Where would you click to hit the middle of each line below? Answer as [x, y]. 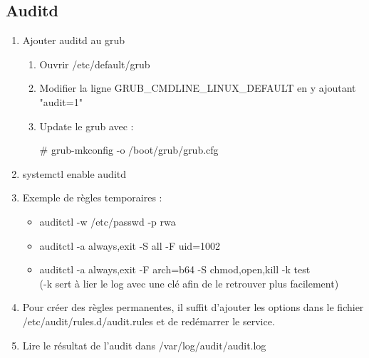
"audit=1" [61, 101]
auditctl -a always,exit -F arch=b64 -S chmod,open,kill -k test [175, 269]
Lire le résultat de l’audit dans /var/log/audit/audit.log [144, 345]
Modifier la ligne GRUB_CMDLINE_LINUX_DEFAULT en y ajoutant [198, 88]
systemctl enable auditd [74, 173]
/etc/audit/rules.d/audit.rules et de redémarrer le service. [149, 321]
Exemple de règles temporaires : [92, 198]
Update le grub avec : [87, 126]
